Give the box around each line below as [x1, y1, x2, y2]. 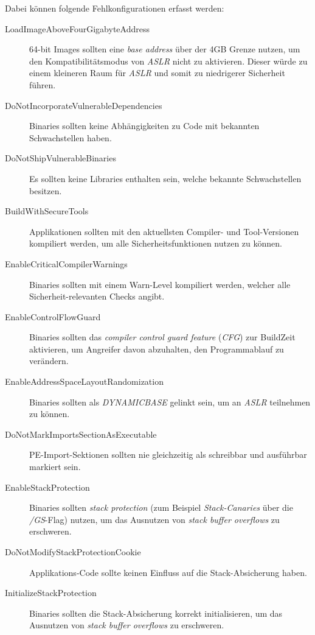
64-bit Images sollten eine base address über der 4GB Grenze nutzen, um [29, 43, 300, 55]
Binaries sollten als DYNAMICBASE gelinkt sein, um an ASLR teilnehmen [29, 395, 311, 408]
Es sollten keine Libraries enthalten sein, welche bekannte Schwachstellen [29, 172, 302, 184]
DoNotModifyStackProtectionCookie [5, 546, 141, 558]
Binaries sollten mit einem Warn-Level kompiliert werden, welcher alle [29, 278, 291, 290]
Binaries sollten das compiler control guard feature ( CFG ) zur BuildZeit [29, 331, 296, 343]
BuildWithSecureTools [5, 205, 89, 217]
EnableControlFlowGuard [5, 310, 101, 323]
